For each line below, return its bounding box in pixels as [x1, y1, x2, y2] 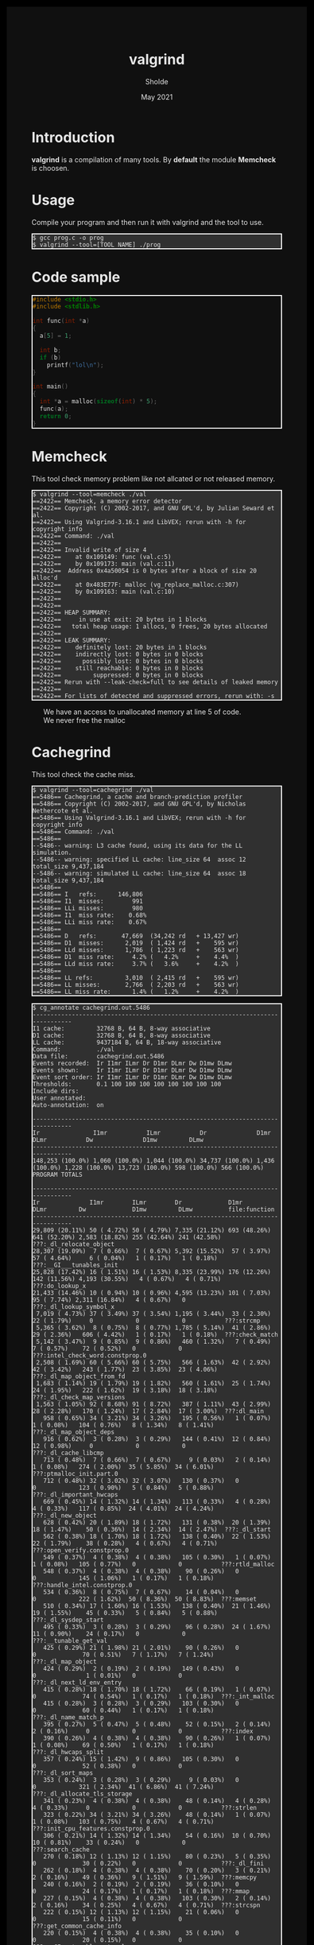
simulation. [33, 848, 72, 856]
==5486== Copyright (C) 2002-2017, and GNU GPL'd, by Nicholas [33, 800, 246, 808]
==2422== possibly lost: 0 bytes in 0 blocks [33, 657, 204, 665]
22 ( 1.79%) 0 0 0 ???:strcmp [33, 1317, 261, 1325]
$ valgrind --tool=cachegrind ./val [33, 786, 154, 794]
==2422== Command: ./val [33, 532, 115, 540]
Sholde [145, 76, 169, 86]
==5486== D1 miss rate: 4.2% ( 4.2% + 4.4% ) [33, 953, 239, 961]
